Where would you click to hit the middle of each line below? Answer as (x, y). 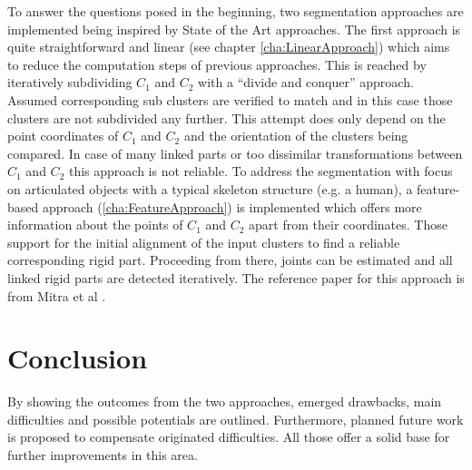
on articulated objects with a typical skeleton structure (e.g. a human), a (210, 188)
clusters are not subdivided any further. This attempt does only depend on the (226, 117)
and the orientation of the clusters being (296, 136)
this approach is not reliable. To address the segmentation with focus (261, 171)
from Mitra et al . (57, 295)
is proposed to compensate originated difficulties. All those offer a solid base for (229, 437)
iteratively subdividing (70, 82)
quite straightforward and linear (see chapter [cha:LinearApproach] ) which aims (229, 47)
